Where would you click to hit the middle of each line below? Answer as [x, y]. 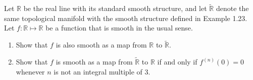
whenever [30, 71]
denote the [232, 8]
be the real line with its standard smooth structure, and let [115, 8]
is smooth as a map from [94, 62]
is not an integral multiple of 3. [102, 71]
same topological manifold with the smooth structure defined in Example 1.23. [126, 18]
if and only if [177, 62]
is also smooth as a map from [101, 45]
